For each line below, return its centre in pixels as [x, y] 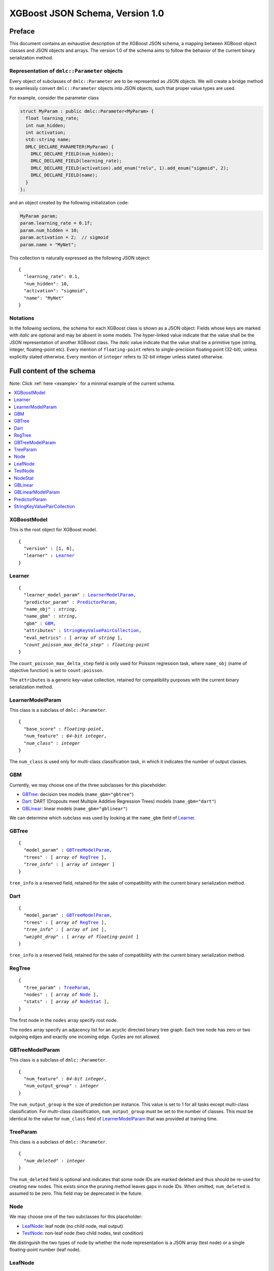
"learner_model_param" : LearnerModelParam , [80, 595]
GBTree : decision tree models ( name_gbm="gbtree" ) [78, 794]
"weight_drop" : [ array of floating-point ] [81, 936]
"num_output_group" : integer [61, 1086]
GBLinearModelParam [37, 492]
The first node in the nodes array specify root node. [64, 1020]
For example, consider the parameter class [54, 98]
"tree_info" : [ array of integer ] [69, 865]
